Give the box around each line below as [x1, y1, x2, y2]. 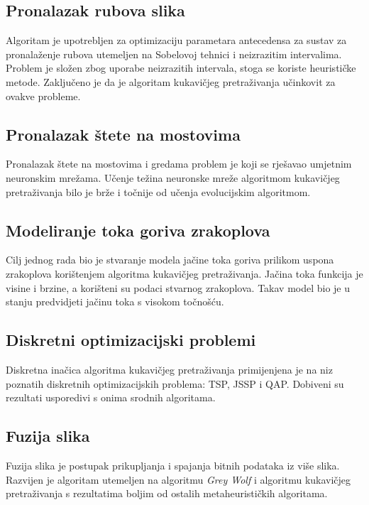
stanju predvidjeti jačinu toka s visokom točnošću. [6, 294, 224, 309]
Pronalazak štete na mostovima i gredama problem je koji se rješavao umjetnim [6, 156, 352, 171]
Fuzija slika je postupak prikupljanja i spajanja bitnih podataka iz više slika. [6, 457, 340, 472]
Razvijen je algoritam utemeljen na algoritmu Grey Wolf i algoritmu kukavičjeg [6, 472, 351, 487]
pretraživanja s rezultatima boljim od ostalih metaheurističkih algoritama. [6, 486, 328, 501]
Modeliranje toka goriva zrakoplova [6, 219, 270, 241]
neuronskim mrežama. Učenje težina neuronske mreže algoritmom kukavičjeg [6, 170, 340, 185]
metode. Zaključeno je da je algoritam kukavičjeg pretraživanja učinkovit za [6, 74, 336, 89]
